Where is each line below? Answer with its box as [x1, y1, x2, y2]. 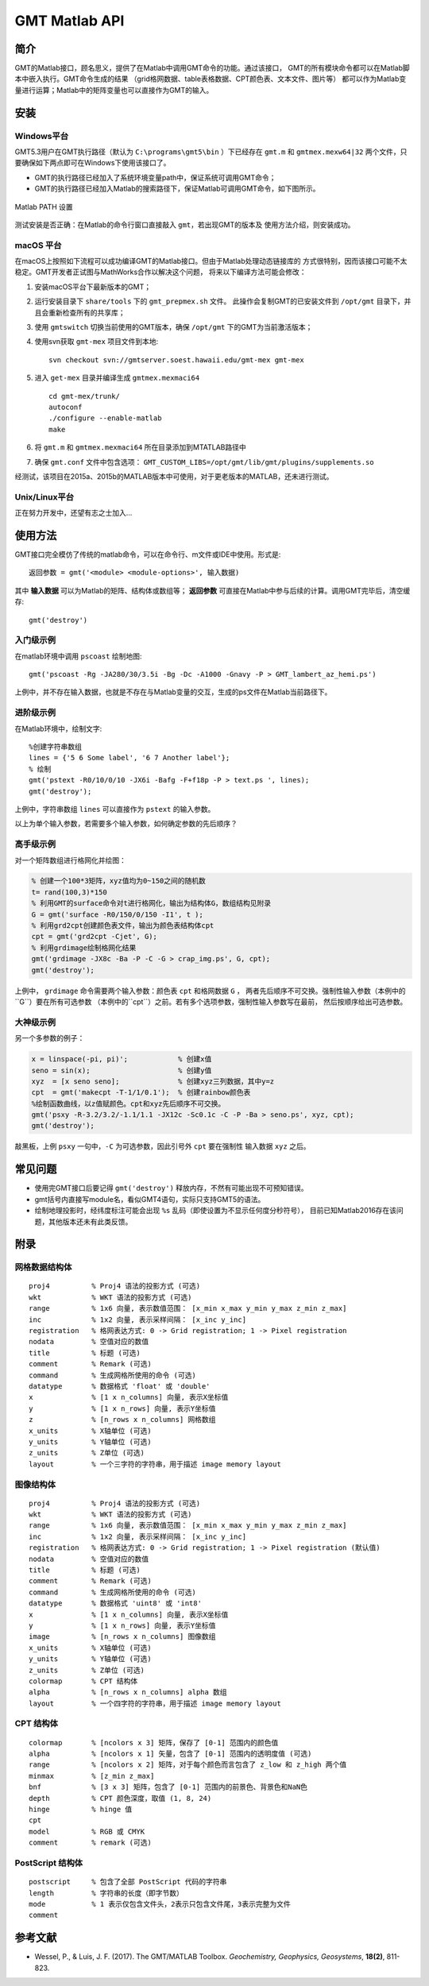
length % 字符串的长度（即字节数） [29, 1888, 184, 1898]
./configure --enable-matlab [48, 414, 162, 423]
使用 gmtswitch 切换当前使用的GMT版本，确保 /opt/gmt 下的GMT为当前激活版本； [34, 323, 313, 332]
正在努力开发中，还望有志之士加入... [14, 508, 133, 518]
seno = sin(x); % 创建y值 [31, 1065, 212, 1075]
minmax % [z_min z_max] [29, 1772, 155, 1780]
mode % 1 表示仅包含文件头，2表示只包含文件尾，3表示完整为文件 [29, 1899, 292, 1908]
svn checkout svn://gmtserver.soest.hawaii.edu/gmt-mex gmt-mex [48, 355, 305, 365]
